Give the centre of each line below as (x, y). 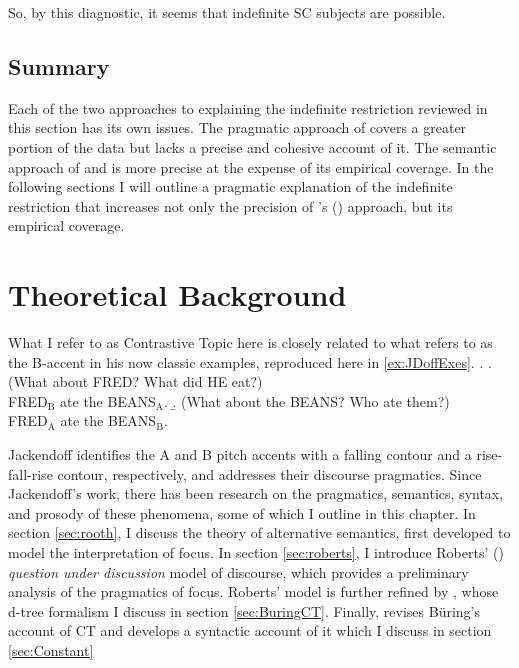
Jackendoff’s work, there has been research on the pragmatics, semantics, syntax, (256, 493)
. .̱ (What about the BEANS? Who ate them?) (306, 400)
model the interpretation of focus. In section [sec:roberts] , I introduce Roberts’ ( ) (256, 552)
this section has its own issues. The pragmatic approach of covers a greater (237, 127)
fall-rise (30, 473)
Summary (59, 65)
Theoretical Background (177, 294)
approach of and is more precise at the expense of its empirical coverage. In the (251, 166)
